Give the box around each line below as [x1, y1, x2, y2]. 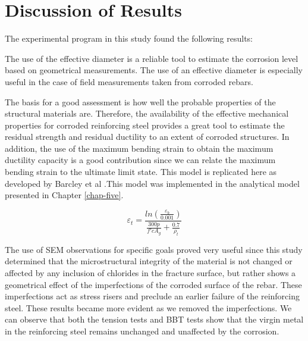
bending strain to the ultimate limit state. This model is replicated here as [5, 165, 277, 178]
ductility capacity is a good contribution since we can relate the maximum [5, 154, 276, 166]
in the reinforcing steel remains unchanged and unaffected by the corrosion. [5, 324, 279, 337]
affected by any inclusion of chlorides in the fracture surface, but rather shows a [5, 267, 296, 279]
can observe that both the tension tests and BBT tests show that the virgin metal [5, 313, 304, 326]
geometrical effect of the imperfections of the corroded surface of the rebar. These [5, 278, 302, 290]
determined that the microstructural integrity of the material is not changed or [5, 255, 293, 267]
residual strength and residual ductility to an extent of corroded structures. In [5, 130, 290, 143]
